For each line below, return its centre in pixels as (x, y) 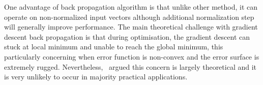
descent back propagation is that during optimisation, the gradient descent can (127, 36)
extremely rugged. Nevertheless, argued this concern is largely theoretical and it (130, 66)
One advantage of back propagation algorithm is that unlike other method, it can (131, 7)
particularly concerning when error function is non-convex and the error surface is (132, 56)
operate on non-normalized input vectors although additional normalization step (129, 17)
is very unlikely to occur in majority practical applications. (96, 77)
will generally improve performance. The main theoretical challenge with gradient (131, 27)
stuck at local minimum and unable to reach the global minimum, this (114, 47)
